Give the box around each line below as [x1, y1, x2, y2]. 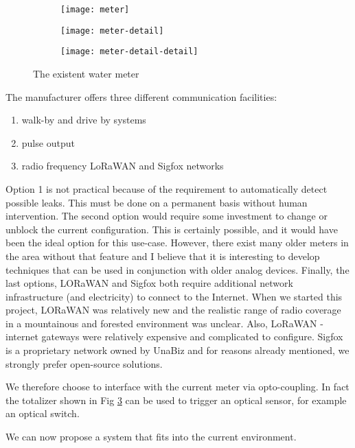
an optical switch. [5, 406, 80, 421]
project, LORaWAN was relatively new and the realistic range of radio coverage [5, 303, 341, 317]
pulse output [21, 135, 75, 150]
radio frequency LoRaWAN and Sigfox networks [21, 158, 224, 173]
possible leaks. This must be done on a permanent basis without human [5, 195, 308, 209]
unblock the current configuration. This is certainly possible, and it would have [5, 222, 338, 236]
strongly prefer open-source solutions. [5, 356, 163, 370]
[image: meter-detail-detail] [60, 47, 198, 57]
